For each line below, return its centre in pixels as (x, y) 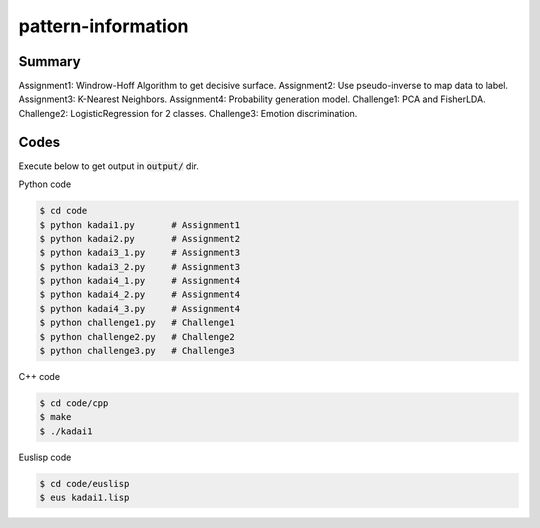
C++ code (39, 377)
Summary (49, 61)
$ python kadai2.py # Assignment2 (139, 238)
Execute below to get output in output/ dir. (109, 166)
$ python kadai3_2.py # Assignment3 (139, 266)
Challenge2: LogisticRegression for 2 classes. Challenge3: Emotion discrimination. (188, 113)
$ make (55, 417)
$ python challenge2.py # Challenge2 (137, 336)
